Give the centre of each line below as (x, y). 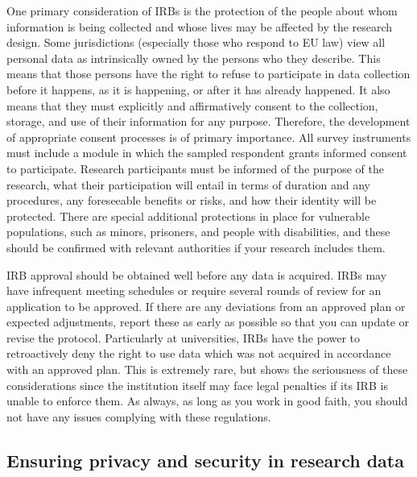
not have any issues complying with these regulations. (139, 416)
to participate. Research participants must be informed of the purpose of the (195, 168)
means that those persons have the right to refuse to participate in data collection (208, 74)
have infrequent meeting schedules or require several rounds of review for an (194, 290)
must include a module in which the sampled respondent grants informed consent (207, 153)
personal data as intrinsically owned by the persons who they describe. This (194, 58)
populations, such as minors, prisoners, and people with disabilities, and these (198, 232)
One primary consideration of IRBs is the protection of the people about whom (202, 10)
